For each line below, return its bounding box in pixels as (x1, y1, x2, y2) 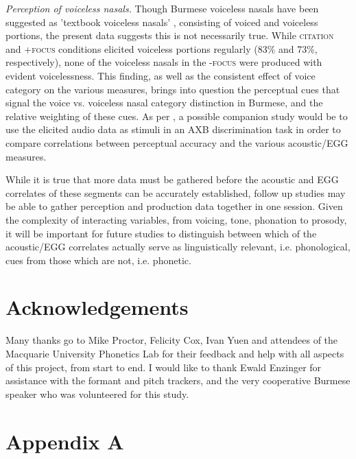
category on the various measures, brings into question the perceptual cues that (5, 82, 340, 96)
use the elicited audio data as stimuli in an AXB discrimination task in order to (5, 122, 341, 137)
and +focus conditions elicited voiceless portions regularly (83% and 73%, (5, 41, 318, 56)
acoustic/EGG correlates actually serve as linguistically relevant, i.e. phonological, (5, 239, 351, 254)
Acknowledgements (5, 293, 189, 321)
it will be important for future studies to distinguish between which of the (5, 226, 317, 240)
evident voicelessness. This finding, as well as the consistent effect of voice (5, 68, 316, 82)
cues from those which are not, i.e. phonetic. (5, 252, 191, 267)
